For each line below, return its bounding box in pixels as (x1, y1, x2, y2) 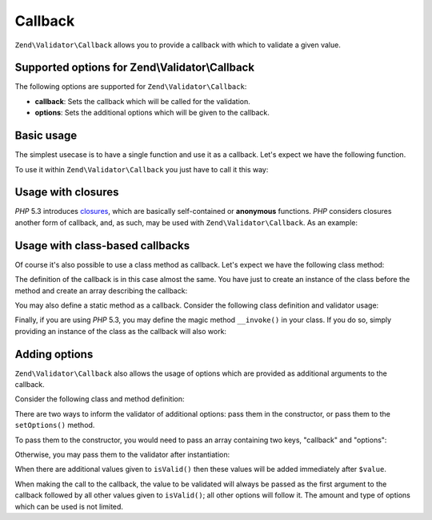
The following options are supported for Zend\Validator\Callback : (14, 82, 247, 91)
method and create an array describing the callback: (14, 285, 188, 296)
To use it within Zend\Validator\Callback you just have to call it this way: (14, 164, 269, 174)
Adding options (14, 347, 94, 361)
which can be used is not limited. (14, 502, 124, 511)
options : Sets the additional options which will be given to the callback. (34, 108, 270, 118)
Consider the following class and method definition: (14, 394, 185, 404)
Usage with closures (14, 185, 119, 200)
